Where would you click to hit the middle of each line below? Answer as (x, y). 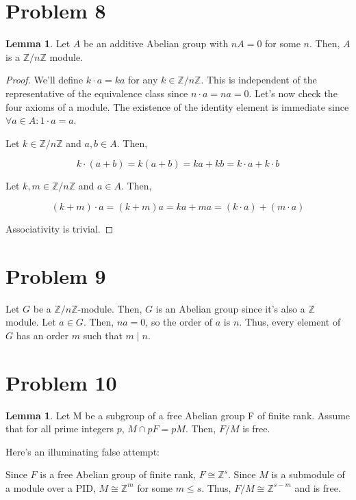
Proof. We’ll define (44, 80)
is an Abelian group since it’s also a (230, 308)
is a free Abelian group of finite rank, (118, 474)
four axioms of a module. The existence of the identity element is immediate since (177, 106)
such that (103, 335)
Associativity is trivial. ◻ (60, 228)
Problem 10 (61, 382)
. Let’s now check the (293, 93)
